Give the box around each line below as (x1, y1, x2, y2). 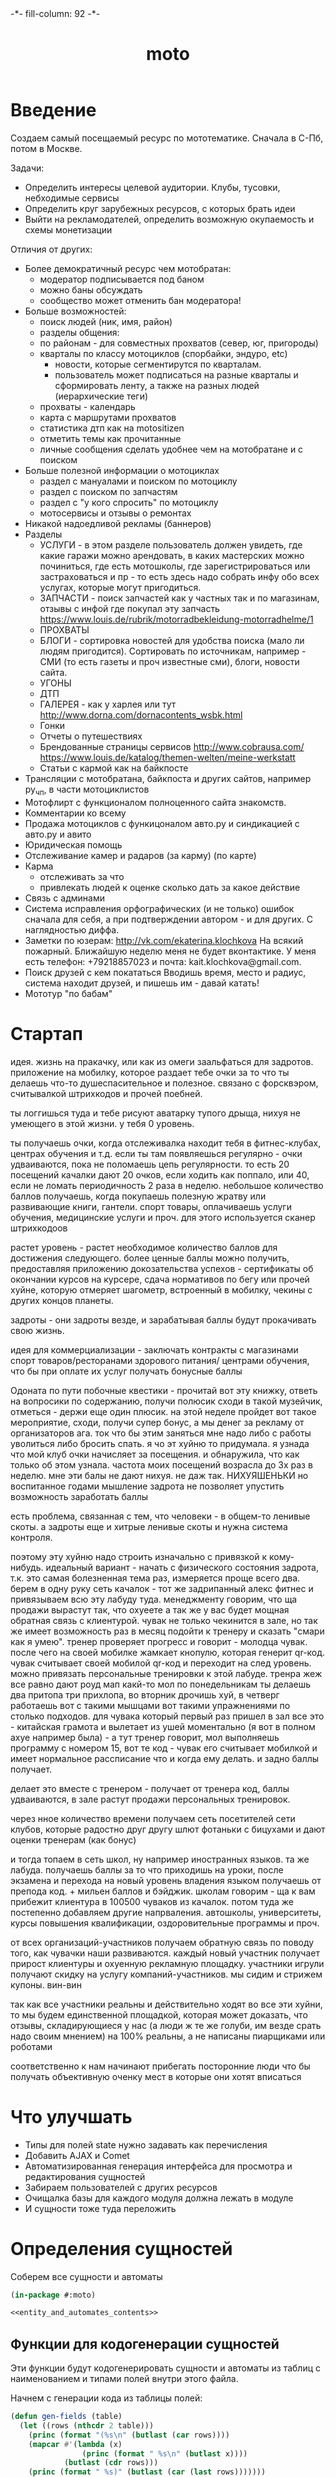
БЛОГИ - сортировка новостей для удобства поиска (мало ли (39, 634, 305, 646)
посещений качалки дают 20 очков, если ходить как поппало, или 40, (10, 1168, 310, 1181)
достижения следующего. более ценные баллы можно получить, (10, 1252, 290, 1264)
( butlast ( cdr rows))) (63, 2458, 159, 2468)
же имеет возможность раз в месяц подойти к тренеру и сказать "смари (10, 1625, 325, 1637)
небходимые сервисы (24, 192, 120, 204)
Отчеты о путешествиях (39, 730, 143, 742)
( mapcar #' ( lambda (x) (28, 2439, 123, 2449)
